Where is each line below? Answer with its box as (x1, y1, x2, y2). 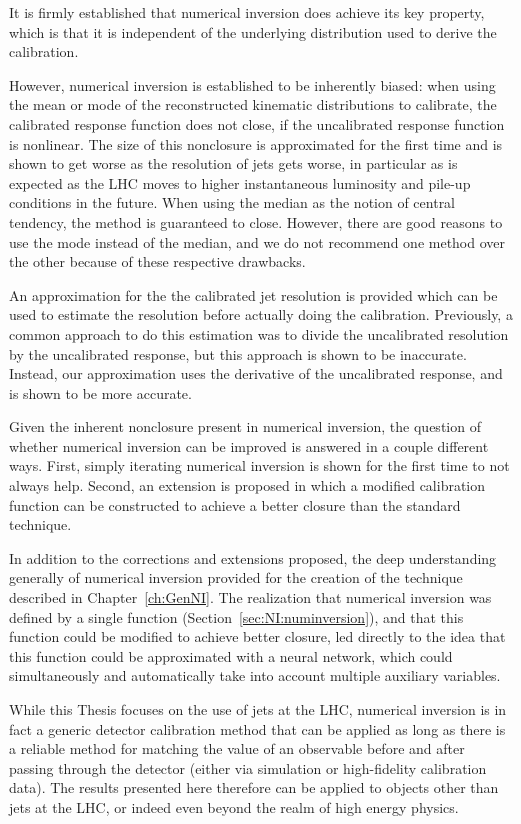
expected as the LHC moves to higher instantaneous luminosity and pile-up (9, 172, 471, 193)
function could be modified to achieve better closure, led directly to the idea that (9, 626, 506, 647)
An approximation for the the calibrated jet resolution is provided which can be (9, 284, 498, 305)
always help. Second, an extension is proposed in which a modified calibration (9, 475, 486, 496)
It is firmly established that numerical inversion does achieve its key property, (9, 2, 485, 22)
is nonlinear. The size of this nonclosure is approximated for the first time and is (9, 133, 503, 154)
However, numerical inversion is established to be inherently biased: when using (9, 74, 496, 95)
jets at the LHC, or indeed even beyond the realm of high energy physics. (9, 796, 459, 817)
